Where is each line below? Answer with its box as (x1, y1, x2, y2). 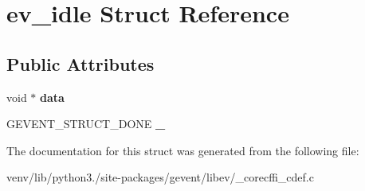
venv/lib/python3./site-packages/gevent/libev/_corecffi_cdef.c (6, 169, 314, 185)
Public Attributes (6, 51, 155, 76)
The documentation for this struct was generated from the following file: (6, 142, 359, 158)
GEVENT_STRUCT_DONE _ (6, 115, 166, 132)
